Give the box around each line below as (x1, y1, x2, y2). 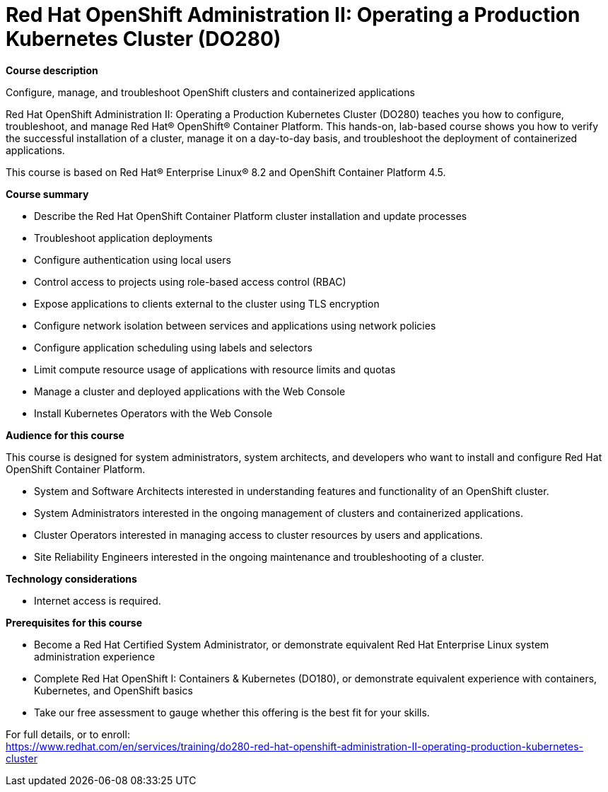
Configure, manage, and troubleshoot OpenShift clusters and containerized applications (6, 86, 415, 98)
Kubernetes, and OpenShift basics (34, 684, 193, 697)
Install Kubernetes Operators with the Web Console (34, 407, 273, 419)
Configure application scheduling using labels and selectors (34, 341, 312, 354)
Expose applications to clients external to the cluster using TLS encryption (34, 297, 380, 310)
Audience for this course (6, 429, 124, 441)
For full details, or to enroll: (6, 728, 130, 740)
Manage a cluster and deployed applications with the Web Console (34, 385, 346, 397)
